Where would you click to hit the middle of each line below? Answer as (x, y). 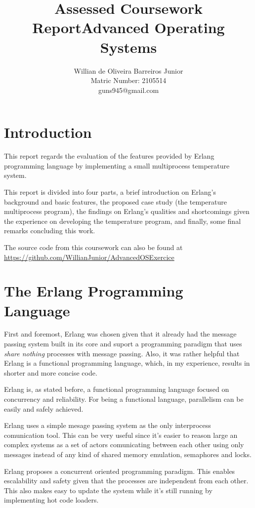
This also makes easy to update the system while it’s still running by (108, 490)
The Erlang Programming (94, 291)
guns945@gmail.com (128, 90)
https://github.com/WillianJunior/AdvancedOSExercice (89, 257)
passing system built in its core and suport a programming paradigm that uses (123, 344)
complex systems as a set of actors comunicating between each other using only (124, 444)
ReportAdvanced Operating (128, 27)
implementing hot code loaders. (51, 500)
